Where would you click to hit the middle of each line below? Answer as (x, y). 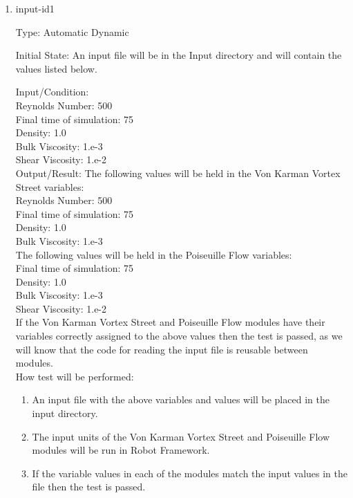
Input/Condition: (52, 92)
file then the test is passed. (89, 487)
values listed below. (56, 68)
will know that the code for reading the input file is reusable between (162, 349)
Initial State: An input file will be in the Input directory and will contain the (179, 55)
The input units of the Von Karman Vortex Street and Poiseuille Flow (181, 436)
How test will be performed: (75, 376)
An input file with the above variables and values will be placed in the (181, 399)
